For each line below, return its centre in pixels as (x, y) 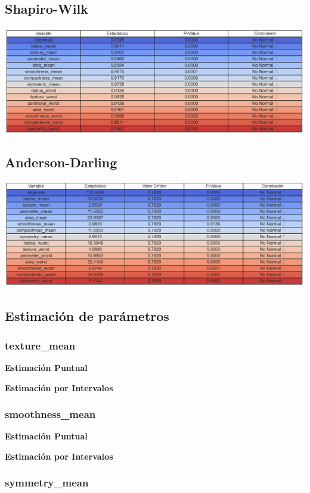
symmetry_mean (47, 483)
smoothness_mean (50, 414)
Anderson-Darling (61, 162)
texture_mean (40, 345)
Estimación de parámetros (87, 316)
